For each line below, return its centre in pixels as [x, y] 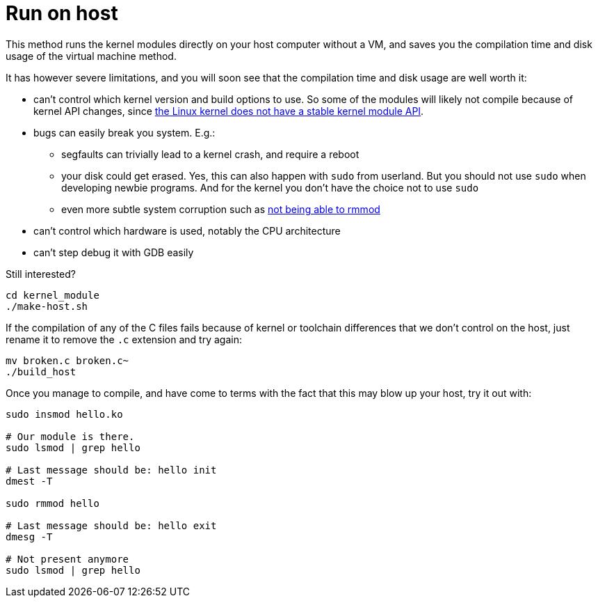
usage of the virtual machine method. [91, 56]
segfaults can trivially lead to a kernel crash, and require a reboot [210, 154]
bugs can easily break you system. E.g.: [124, 132]
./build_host [41, 371]
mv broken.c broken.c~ [67, 360]
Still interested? [41, 274]
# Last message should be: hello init [111, 470]
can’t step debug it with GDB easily [114, 252]
